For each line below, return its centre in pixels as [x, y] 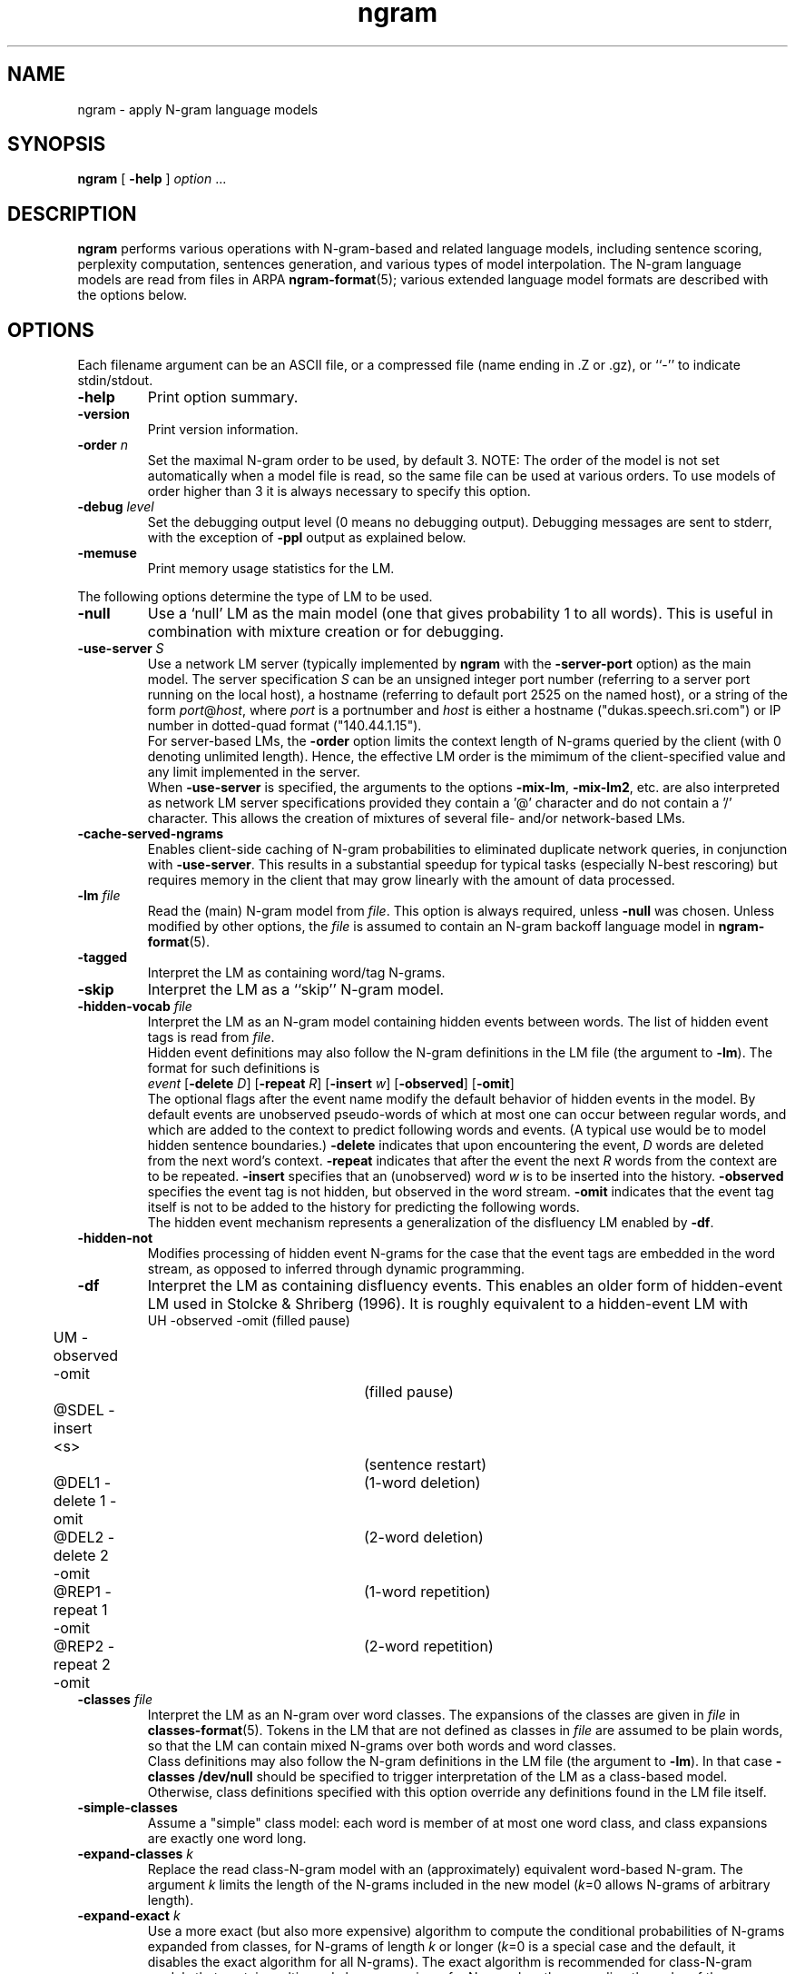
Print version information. [223, 430]
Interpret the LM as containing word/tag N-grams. [296, 973]
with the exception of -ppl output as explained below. [307, 538]
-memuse [107, 553]
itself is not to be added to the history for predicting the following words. [363, 1207]
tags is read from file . [211, 1037]
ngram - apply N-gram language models [198, 109]
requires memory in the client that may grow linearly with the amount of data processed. [411, 880]
